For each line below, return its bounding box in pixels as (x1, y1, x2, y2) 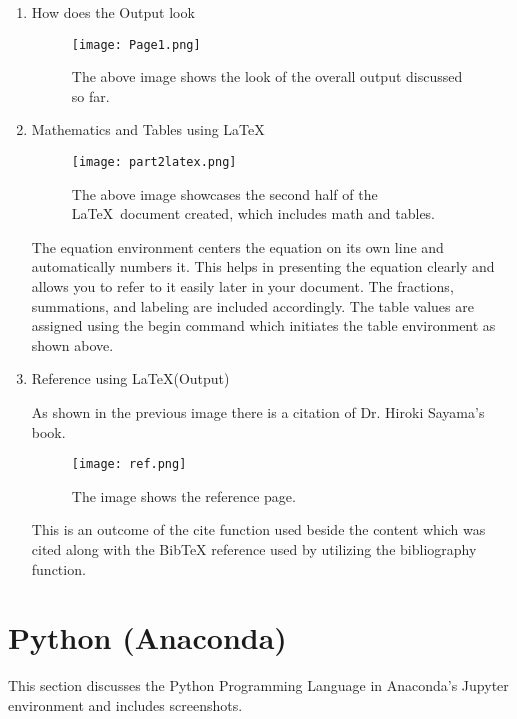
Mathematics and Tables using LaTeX (31, 119, 265, 140)
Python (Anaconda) (8, 617, 287, 658)
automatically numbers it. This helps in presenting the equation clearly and (31, 256, 495, 277)
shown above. (31, 334, 114, 355)
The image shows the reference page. (71, 485, 296, 506)
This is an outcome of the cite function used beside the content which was (31, 519, 486, 540)
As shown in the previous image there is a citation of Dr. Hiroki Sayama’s (31, 402, 485, 423)
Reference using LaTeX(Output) (31, 368, 230, 389)
